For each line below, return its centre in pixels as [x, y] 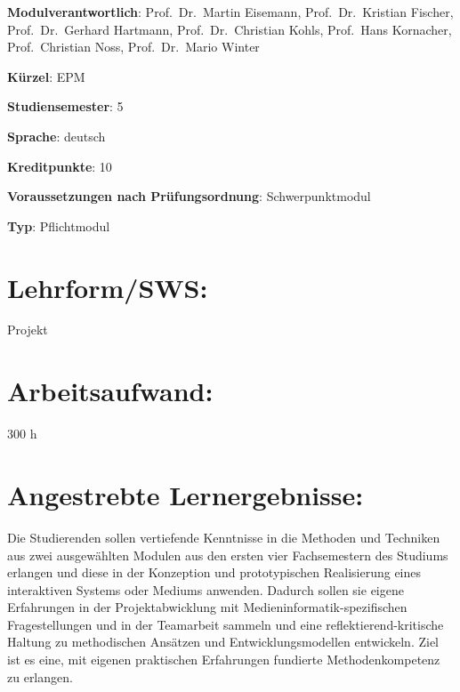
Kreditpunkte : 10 [60, 166]
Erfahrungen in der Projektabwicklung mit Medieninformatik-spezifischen [207, 607]
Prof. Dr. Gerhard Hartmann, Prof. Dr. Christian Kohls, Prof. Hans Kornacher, [230, 29]
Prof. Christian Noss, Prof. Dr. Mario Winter [133, 47]
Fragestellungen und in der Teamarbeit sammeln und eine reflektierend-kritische [226, 624]
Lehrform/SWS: [108, 287]
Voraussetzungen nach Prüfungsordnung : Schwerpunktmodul [189, 196]
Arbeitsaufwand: [110, 391]
